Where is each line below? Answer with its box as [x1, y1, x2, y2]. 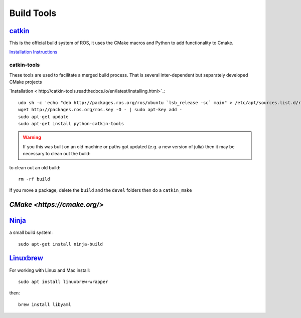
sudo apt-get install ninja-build [18, 241, 103, 247]
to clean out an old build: [9, 164, 61, 170]
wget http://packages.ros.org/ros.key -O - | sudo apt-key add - [18, 107, 183, 113]
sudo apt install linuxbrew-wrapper [18, 278, 108, 284]
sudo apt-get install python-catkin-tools [18, 121, 124, 126]
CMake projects [9, 79, 42, 85]
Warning [23, 134, 41, 140]
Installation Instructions [9, 49, 58, 55]
